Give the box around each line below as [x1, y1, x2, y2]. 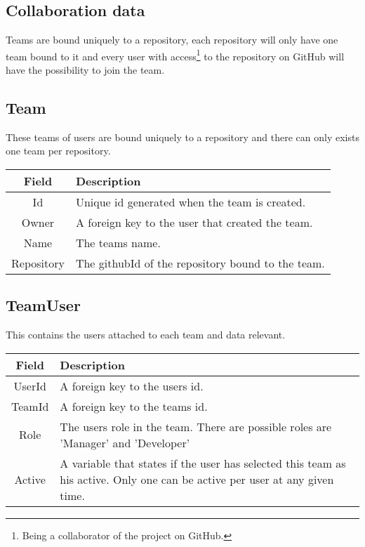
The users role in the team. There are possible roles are [60, 418, 332, 435]
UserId [13, 377, 46, 394]
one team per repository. [6, 143, 111, 158]
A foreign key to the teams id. [60, 397, 208, 414]
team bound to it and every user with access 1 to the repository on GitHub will [6, 46, 345, 63]
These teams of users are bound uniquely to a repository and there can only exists [6, 129, 359, 144]
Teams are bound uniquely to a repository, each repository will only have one [6, 32, 338, 47]
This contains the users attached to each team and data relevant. [6, 327, 286, 342]
